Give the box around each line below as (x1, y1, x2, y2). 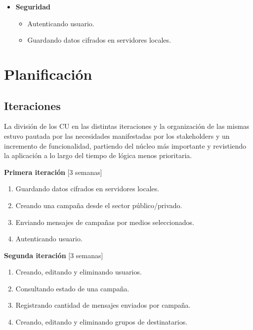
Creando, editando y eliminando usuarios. (15, 267, 142, 277)
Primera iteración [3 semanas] (4, 166, 102, 177)
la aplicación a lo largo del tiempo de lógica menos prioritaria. (4, 150, 192, 161)
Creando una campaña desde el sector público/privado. (15, 200, 182, 210)
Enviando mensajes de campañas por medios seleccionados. (15, 217, 194, 227)
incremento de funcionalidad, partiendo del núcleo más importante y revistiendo (4, 140, 246, 151)
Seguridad (15, 1, 50, 11)
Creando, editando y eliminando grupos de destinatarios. (15, 317, 188, 327)
